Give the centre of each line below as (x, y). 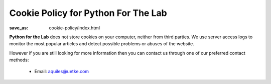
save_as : (19, 28)
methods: (19, 60)
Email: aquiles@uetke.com (62, 71)
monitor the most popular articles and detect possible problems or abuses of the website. (102, 44)
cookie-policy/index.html (75, 28)
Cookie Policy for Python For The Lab (88, 13)
